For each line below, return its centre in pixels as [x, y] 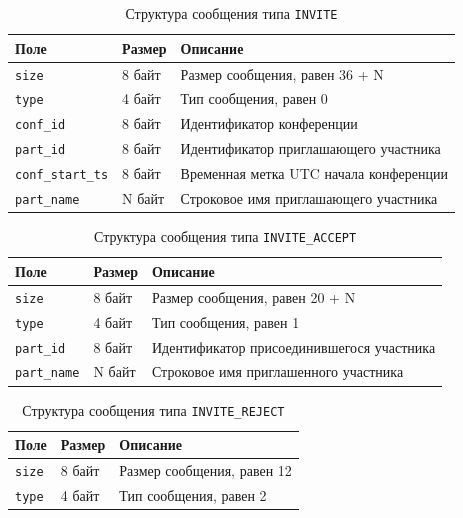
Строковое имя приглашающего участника [309, 198]
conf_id [40, 125]
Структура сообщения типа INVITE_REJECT [153, 409]
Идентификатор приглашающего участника [310, 148]
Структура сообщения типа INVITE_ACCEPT [225, 236]
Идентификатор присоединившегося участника [293, 346]
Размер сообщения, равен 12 [205, 470]
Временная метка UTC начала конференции [314, 173]
